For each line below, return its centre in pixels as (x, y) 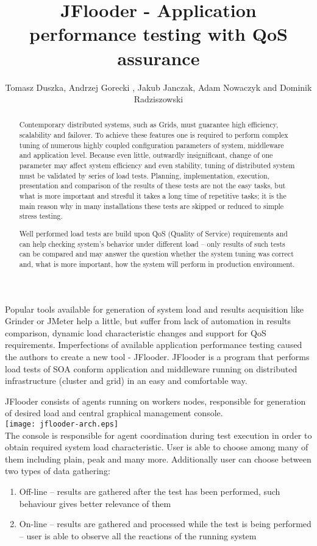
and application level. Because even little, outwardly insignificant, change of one (146, 155)
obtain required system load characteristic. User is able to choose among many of (157, 447)
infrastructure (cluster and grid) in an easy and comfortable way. (126, 381)
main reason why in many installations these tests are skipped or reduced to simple (151, 206)
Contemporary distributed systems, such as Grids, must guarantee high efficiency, (149, 125)
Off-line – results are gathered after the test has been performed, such (150, 491)
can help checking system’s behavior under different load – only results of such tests (152, 243)
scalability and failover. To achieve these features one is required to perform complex (154, 135)
